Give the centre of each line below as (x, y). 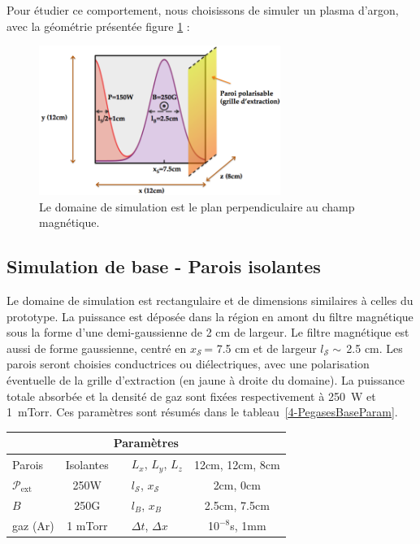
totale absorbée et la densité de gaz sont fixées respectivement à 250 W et (191, 396)
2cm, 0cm (237, 484)
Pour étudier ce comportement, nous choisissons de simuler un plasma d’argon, (203, 10)
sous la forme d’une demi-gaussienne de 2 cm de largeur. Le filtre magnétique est (208, 332)
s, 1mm (248, 525)
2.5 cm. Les (375, 348)
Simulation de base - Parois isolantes (164, 266)
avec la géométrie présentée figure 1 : (98, 26)
